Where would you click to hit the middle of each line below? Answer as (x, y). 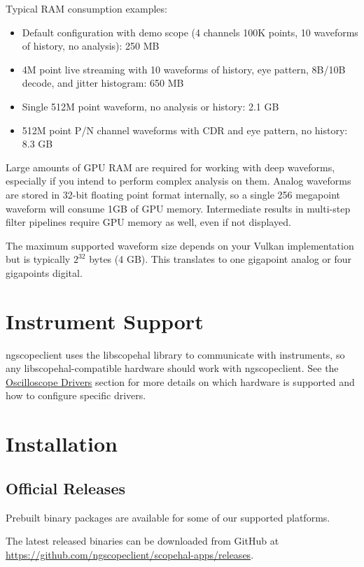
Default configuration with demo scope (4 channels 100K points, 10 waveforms (190, 32)
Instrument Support (105, 321)
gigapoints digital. (44, 272)
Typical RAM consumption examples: (86, 8)
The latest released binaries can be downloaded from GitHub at (142, 541)
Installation (62, 444)
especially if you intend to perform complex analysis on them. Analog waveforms (178, 181)
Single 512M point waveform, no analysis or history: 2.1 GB (150, 106)
